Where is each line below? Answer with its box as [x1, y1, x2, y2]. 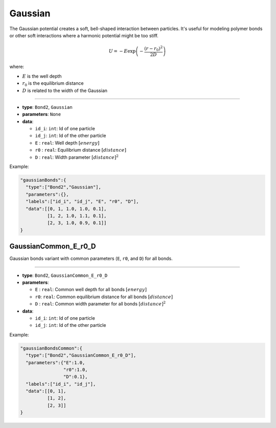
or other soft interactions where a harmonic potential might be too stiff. [9, 32, 158, 38]
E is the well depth [22, 73, 62, 79]
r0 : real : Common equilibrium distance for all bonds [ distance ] [35, 294, 173, 300]
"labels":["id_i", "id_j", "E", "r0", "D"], [26, 199, 139, 204]
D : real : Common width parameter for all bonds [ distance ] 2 [35, 300, 166, 307]
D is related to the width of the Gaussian [22, 87, 107, 93]
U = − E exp [108, 48, 136, 54]
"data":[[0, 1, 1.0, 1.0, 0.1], [26, 206, 107, 211]
